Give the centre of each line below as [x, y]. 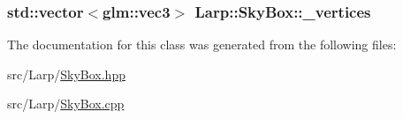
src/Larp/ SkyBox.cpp [66, 104]
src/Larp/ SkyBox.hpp [66, 74]
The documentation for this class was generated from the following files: [202, 45]
